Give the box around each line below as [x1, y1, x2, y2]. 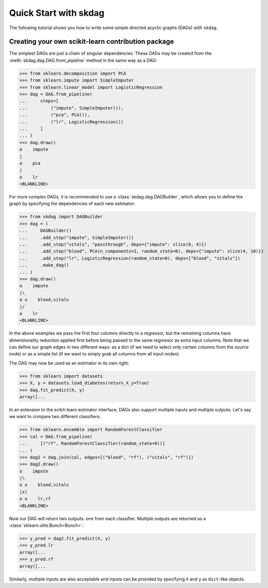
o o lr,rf [19, 496, 51, 502]
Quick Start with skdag [9, 7, 104, 18]
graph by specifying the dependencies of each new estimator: [9, 200, 135, 207]
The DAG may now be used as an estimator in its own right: [9, 360, 129, 366]
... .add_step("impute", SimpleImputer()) [19, 235, 134, 240]
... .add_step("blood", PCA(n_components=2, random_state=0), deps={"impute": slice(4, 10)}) [19, 248, 264, 254]
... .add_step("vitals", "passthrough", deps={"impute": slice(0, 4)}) [19, 242, 207, 247]
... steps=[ [19, 98, 59, 104]
